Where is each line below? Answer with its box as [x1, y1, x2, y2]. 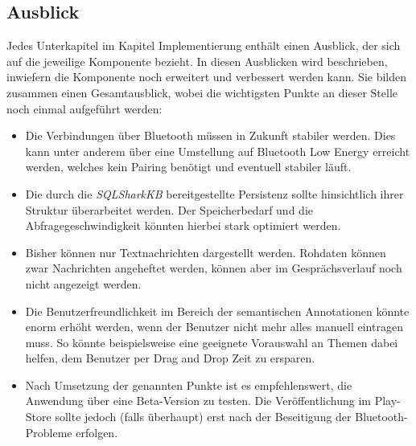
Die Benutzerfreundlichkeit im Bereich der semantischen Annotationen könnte [25, 302, 410, 319]
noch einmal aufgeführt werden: [6, 100, 163, 117]
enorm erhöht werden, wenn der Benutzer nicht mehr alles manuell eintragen [25, 318, 403, 335]
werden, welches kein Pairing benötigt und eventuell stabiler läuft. [25, 158, 352, 175]
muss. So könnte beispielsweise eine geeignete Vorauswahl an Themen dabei [25, 333, 398, 350]
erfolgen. [76, 423, 118, 440]
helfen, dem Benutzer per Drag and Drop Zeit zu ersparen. [25, 350, 315, 366]
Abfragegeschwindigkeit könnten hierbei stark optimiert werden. [25, 217, 341, 234]
